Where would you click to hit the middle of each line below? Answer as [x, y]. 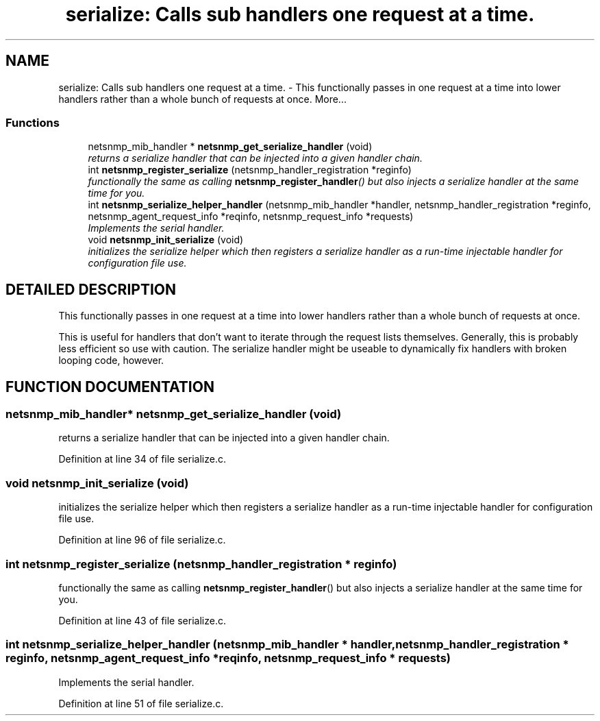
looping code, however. [111, 360]
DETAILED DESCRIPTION [91, 289]
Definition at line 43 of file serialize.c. [142, 620]
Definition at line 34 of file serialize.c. [142, 459]
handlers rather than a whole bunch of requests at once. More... [202, 99]
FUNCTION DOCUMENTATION [110, 387]
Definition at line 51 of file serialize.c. [141, 703]
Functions [33, 122]
